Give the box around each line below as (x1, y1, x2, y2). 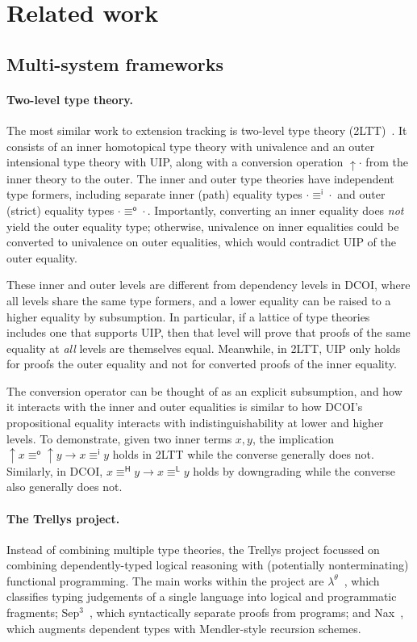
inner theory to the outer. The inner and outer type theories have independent (6, 170, 394, 187)
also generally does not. (6, 478, 123, 495)
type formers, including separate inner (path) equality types (6, 186, 302, 203)
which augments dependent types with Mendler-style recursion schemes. (6, 619, 361, 636)
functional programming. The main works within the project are (6, 572, 324, 589)
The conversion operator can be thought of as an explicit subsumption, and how (6, 382, 402, 399)
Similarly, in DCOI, (6, 462, 103, 479)
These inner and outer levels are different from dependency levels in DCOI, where (6, 276, 411, 293)
